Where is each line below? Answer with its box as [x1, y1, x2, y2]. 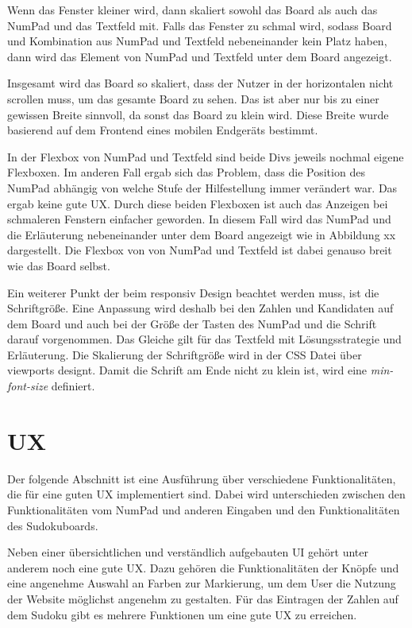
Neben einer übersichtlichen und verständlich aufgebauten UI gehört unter [7, 544, 369, 560]
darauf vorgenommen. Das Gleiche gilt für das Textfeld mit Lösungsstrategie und [7, 331, 402, 347]
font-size [7, 378, 48, 394]
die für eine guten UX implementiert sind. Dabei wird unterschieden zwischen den [7, 486, 406, 502]
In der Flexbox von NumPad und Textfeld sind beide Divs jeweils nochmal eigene [7, 148, 404, 165]
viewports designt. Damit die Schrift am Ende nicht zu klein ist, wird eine [7, 362, 368, 378]
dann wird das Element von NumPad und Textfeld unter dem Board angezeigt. [7, 48, 392, 64]
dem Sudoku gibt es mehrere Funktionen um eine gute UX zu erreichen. [7, 606, 357, 622]
